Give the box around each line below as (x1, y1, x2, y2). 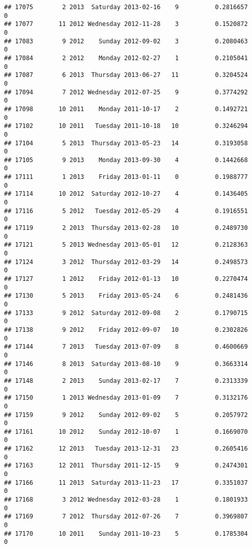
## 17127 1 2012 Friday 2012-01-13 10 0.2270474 (4, 275, 248, 282)
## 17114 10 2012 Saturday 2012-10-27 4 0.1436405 (4, 190, 248, 198)
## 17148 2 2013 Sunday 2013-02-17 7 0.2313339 (4, 377, 248, 384)
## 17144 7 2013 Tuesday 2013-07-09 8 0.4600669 (4, 343, 248, 351)
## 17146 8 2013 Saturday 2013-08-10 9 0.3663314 (4, 360, 248, 368)
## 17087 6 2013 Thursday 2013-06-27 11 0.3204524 (4, 71, 248, 79)
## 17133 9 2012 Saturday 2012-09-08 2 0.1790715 (4, 309, 248, 317)
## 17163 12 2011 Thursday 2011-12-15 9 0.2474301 (4, 462, 248, 469)
